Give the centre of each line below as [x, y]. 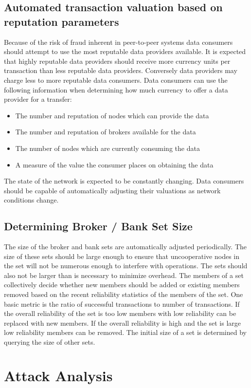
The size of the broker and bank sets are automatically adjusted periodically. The [125, 247]
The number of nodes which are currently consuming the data [108, 148]
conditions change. [31, 200]
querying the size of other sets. [50, 342]
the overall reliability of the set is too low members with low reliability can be [120, 313]
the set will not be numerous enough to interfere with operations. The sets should [126, 266]
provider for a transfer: [38, 99]
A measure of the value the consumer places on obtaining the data [114, 164]
